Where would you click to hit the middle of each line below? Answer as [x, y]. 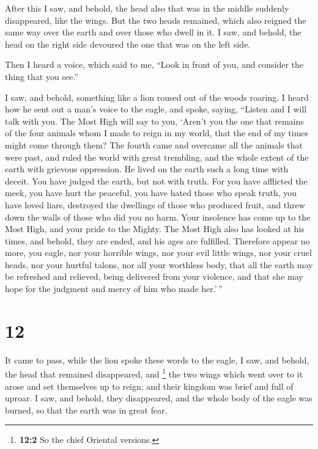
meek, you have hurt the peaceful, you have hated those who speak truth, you [151, 193]
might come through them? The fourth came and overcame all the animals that [154, 144]
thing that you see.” [42, 76]
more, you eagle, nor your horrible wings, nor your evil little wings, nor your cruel [158, 253]
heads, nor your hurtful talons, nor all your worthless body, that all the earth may [159, 264]
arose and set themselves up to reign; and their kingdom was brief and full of [149, 386]
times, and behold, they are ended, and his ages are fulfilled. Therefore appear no [157, 240]
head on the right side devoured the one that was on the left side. [128, 44]
